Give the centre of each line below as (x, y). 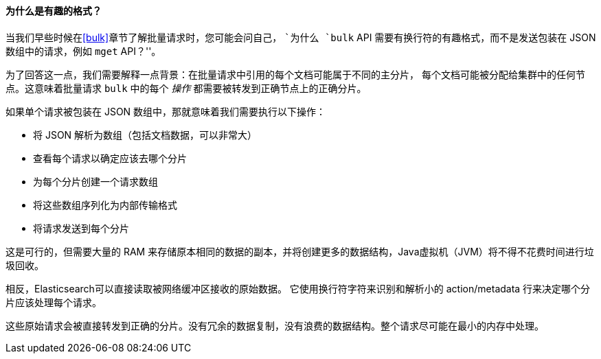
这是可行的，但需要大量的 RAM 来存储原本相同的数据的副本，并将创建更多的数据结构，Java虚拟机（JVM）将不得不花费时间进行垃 (300, 251)
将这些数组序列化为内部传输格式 (105, 205)
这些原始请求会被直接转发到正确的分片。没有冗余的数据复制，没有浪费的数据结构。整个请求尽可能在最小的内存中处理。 (275, 325)
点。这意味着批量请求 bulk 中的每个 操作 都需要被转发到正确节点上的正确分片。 (186, 88)
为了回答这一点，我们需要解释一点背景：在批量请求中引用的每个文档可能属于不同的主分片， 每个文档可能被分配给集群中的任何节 (295, 74)
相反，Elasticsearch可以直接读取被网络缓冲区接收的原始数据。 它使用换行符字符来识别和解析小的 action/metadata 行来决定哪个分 (298, 288)
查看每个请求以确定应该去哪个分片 (110, 158)
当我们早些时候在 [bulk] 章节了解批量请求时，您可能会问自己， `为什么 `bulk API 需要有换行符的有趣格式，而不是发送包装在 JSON (301, 37)
